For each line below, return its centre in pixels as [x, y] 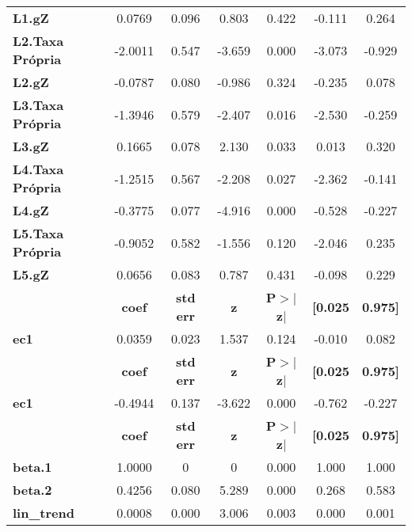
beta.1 [32, 467]
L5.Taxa [38, 233]
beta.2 [32, 490]
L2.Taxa [38, 41]
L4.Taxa [38, 169]
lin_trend [44, 513]
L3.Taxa [38, 105]
